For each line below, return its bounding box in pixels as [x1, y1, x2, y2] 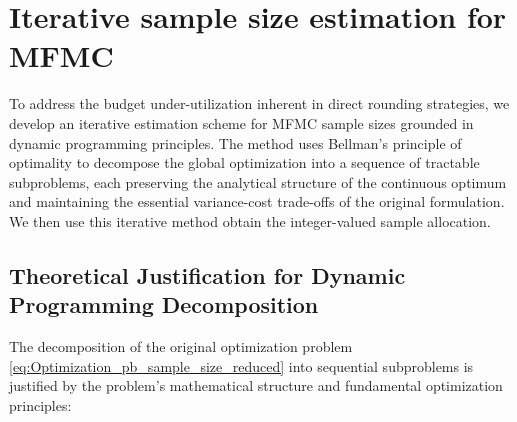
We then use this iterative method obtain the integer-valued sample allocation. [9, 210, 491, 231]
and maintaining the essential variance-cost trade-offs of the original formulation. [9, 191, 505, 212]
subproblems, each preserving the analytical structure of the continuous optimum [9, 171, 507, 192]
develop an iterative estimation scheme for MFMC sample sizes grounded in [9, 112, 474, 133]
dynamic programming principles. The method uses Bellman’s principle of [9, 132, 462, 153]
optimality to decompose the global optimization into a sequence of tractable [9, 152, 480, 173]
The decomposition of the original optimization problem [9, 336, 353, 357]
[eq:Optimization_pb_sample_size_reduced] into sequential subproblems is [9, 355, 474, 376]
